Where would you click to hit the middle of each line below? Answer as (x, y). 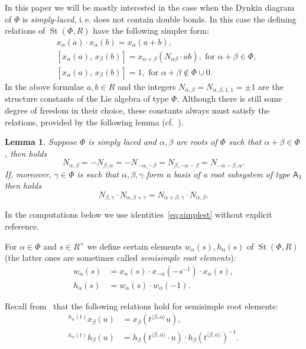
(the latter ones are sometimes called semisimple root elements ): (121, 258)
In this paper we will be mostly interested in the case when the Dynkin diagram (150, 7)
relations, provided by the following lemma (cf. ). (94, 122)
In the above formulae (45, 86)
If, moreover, (28, 174)
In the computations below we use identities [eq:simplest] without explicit (139, 214)
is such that (98, 174)
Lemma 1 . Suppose (41, 142)
